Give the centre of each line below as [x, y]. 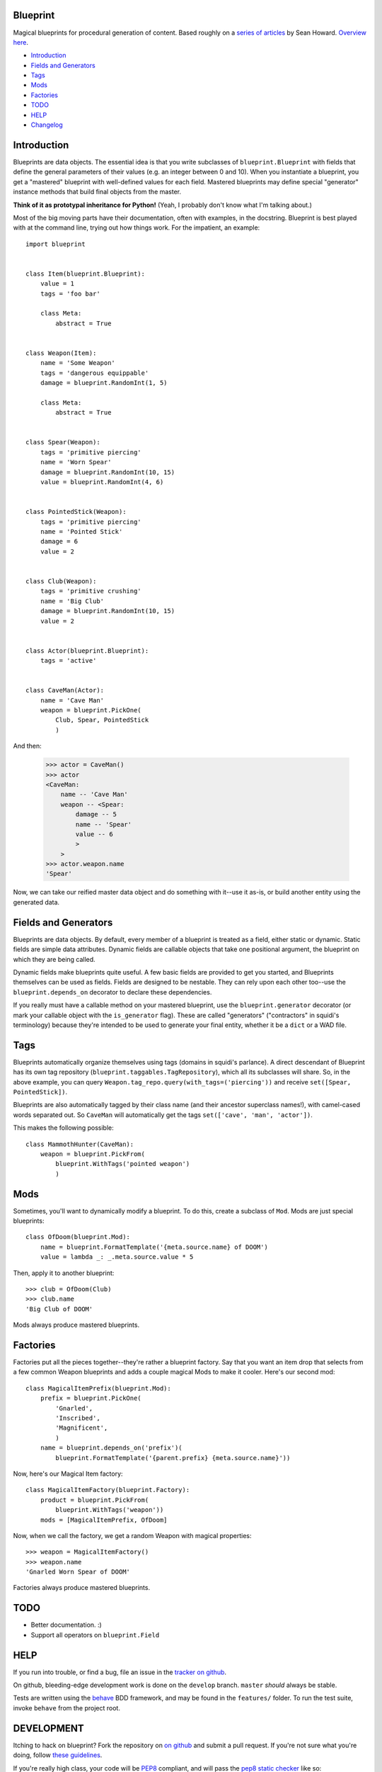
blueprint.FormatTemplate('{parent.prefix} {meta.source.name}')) [173, 1458]
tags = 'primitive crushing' [91, 591]
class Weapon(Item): [61, 353]
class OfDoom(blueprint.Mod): [78, 1237]
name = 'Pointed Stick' [81, 532]
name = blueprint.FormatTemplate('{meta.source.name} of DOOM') [154, 1247]
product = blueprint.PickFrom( [94, 1500]
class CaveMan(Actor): [65, 690]
